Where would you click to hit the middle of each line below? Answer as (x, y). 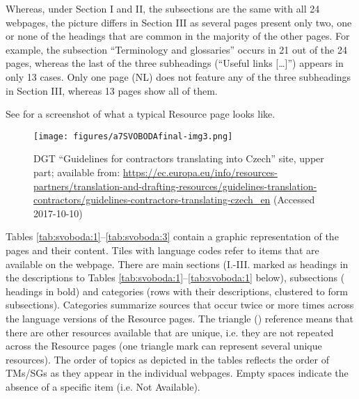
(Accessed (294, 199)
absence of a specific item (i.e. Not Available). (103, 386)
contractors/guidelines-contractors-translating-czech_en (152, 199)
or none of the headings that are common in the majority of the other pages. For (178, 36)
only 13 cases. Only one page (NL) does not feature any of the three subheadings (178, 76)
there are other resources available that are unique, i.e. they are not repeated (170, 332)
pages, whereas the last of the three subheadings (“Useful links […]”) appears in (175, 63)
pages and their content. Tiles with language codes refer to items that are (162, 250)
